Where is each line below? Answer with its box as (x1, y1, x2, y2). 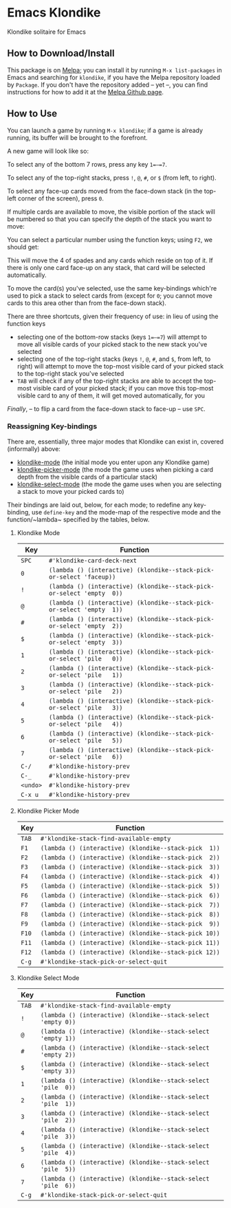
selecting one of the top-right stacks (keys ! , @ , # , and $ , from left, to (16, 355, 211, 363)
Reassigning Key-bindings (7, 421, 98, 431)
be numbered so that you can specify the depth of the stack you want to (7, 215, 212, 223)
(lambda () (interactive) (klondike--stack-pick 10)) (40, 929, 220, 937)
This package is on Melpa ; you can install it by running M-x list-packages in (7, 65, 222, 74)
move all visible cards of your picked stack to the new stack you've (16, 340, 208, 348)
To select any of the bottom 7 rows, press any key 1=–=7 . (7, 160, 167, 168)
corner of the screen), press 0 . (17, 194, 104, 202)
